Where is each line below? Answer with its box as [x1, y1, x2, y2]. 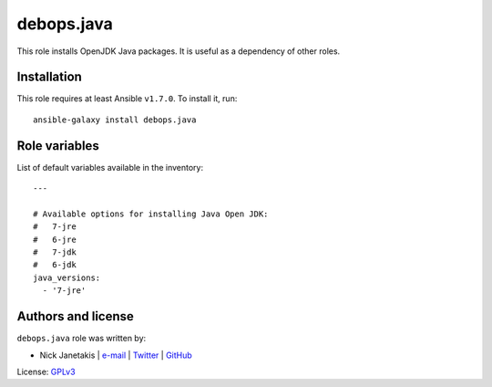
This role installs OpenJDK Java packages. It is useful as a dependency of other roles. [16, 46, 341, 57]
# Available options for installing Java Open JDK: [33, 208, 269, 219]
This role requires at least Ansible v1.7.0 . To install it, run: [16, 93, 238, 104]
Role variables [16, 138, 99, 153]
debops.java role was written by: [16, 333, 147, 344]
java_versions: [33, 272, 101, 283]
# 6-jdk [33, 260, 77, 270]
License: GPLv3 [16, 366, 77, 377]
